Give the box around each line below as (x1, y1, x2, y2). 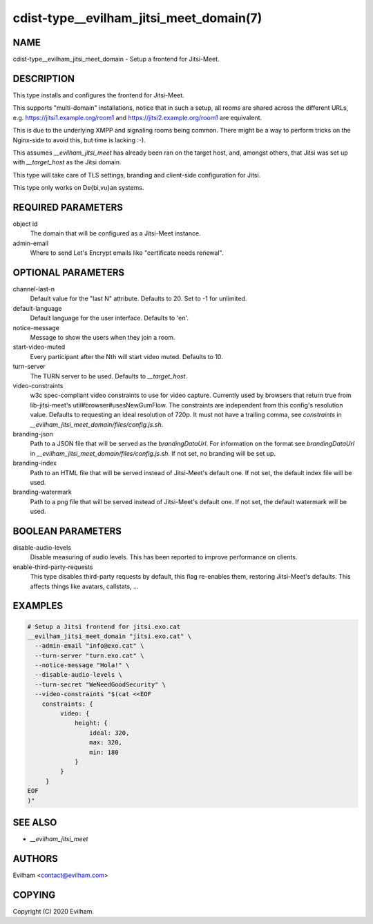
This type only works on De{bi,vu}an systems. (12, 184, 144, 192)
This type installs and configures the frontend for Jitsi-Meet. (12, 90, 184, 99)
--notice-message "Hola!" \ (35, 662, 130, 669)
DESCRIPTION (12, 73, 75, 84)
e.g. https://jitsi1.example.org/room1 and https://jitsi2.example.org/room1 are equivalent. (12, 113, 262, 122)
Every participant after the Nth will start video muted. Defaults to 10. (30, 352, 224, 360)
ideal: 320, (88, 729, 130, 737)
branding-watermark (12, 488, 72, 497)
